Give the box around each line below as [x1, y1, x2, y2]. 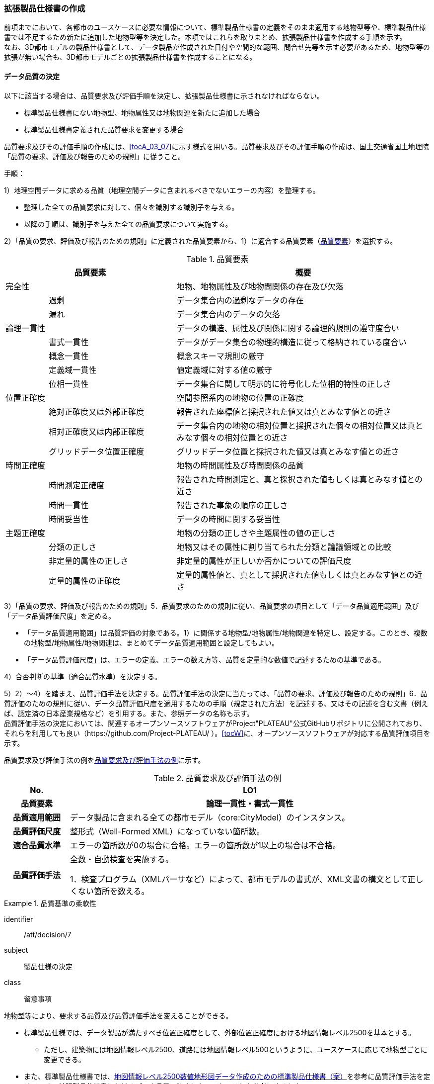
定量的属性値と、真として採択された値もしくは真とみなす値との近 [176, 569, 423, 580]
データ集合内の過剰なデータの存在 [176, 295, 304, 305]
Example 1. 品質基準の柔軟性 [4, 899, 96, 907]
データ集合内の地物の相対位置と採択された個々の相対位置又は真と [176, 420, 423, 431]
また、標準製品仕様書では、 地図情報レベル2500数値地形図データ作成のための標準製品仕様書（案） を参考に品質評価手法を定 [24, 1072, 431, 1081]
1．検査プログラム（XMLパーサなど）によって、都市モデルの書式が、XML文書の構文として [70, 874, 408, 884]
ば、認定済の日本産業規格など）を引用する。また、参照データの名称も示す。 [4, 709, 254, 718]
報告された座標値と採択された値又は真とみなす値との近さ [176, 406, 391, 417]
